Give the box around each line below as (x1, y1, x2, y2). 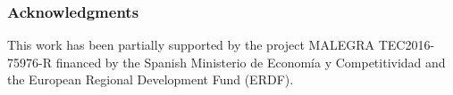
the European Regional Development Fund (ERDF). (7, 70, 294, 89)
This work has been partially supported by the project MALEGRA (7, 36, 374, 54)
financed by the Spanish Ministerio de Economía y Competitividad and (55, 52, 446, 71)
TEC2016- (378, 36, 435, 54)
